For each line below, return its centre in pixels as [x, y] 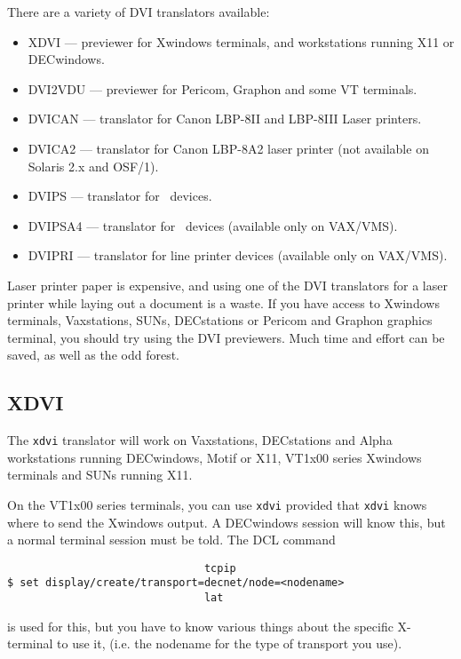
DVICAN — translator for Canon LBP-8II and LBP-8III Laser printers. [225, 119]
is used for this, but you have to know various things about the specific [200, 626]
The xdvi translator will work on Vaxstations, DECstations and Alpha [200, 440]
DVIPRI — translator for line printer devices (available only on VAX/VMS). [238, 255]
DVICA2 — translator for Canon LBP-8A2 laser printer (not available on [228, 148]
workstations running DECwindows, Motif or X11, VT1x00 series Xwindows [215, 457]
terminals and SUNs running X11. [100, 475]
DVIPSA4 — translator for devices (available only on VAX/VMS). [213, 225]
